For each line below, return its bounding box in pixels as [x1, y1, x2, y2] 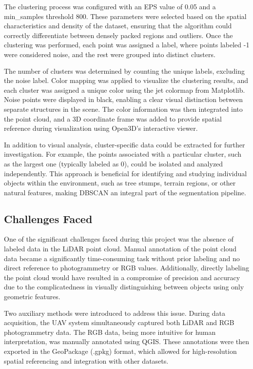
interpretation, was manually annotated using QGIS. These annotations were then [4, 336, 249, 347]
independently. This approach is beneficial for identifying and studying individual [4, 168, 247, 178]
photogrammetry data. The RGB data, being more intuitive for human [4, 327, 216, 337]
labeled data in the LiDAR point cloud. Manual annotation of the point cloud [4, 244, 237, 254]
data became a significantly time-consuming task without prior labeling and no [4, 253, 240, 263]
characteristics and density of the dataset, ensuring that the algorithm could [4, 20, 232, 31]
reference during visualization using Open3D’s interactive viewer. [4, 123, 198, 133]
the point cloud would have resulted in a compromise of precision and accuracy [4, 272, 240, 282]
